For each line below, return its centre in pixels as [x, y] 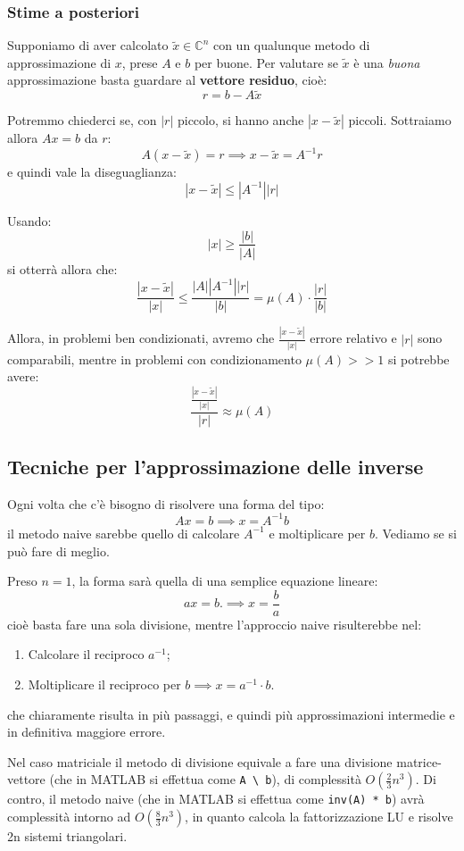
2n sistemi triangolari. [67, 836]
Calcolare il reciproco [86, 654]
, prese [140, 62]
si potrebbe [418, 359]
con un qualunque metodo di [291, 45]
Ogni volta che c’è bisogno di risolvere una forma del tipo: [166, 503]
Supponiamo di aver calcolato [88, 45]
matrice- [419, 761]
